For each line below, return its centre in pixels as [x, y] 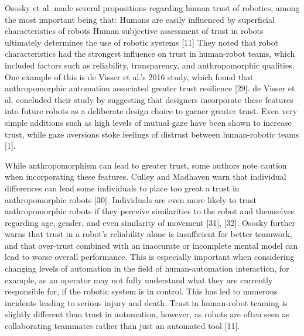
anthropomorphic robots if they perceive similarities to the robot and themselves [150, 211]
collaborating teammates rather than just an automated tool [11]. [122, 326]
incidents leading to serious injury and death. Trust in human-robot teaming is [146, 302]
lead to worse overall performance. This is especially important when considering [150, 257]
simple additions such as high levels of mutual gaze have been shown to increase [148, 122]
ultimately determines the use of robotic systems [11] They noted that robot [142, 42]
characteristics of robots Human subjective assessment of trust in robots [134, 31]
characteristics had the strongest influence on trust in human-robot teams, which [150, 54]
